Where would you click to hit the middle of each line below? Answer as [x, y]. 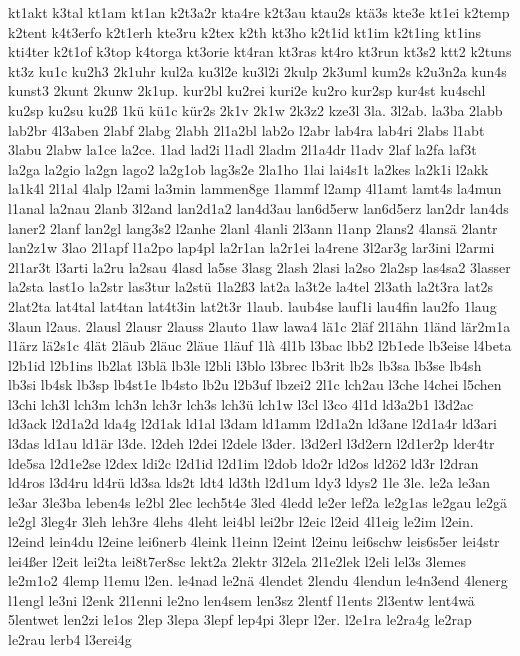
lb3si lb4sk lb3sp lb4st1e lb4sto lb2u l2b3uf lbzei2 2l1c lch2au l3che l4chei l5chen [255, 384]
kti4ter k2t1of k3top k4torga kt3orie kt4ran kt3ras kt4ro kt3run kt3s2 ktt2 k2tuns [260, 51]
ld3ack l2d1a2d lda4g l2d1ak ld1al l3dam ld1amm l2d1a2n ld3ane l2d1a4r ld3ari [252, 423]
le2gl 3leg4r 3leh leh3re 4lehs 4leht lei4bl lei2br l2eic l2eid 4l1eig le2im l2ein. [241, 521]
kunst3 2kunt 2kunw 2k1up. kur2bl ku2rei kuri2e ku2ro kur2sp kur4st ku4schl [247, 90]
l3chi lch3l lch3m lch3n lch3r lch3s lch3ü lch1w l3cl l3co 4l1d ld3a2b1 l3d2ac [241, 403]
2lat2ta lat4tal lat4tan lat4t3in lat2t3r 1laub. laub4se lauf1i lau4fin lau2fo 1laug [252, 305]
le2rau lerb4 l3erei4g [70, 639]
